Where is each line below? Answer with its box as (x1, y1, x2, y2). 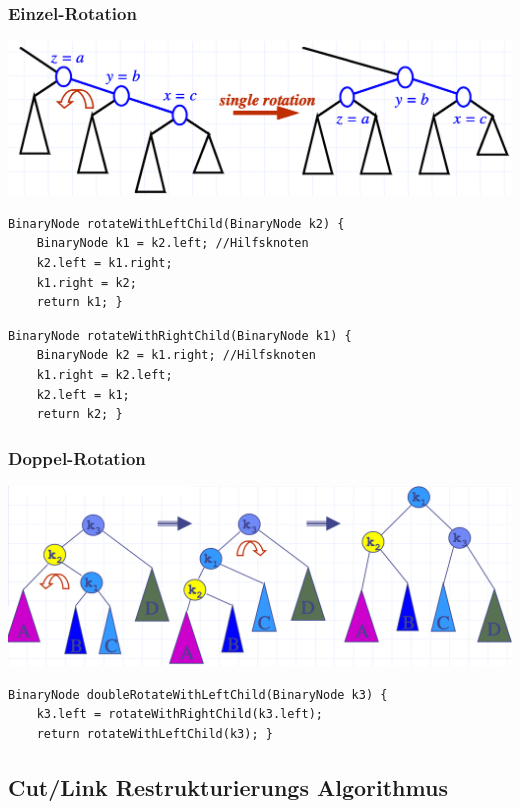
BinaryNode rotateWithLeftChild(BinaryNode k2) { (8, 216, 345, 231)
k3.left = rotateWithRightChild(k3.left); (36, 707, 323, 722)
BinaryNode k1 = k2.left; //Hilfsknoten (36, 236, 309, 251)
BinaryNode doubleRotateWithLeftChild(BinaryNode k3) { (8, 687, 388, 702)
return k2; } (36, 407, 123, 422)
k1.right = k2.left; (36, 368, 173, 383)
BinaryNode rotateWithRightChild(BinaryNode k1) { (8, 328, 352, 343)
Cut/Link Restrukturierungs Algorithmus (8, 771, 448, 802)
